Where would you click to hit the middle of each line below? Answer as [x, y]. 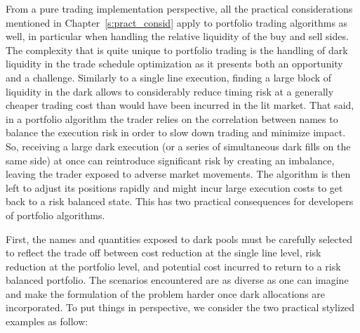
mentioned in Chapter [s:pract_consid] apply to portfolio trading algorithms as [177, 22]
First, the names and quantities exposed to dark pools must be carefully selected [179, 239]
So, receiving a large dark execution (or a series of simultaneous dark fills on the [178, 146]
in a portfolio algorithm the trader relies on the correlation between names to [172, 118]
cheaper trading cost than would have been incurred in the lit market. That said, [180, 105]
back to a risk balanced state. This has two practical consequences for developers [180, 201]
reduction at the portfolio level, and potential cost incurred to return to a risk [173, 266]
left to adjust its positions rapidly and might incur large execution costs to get [174, 187]
